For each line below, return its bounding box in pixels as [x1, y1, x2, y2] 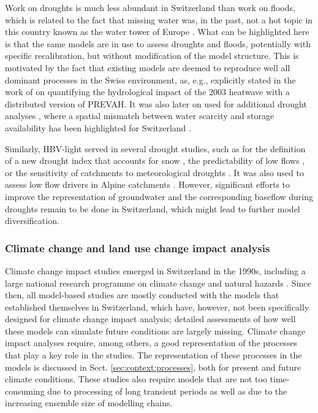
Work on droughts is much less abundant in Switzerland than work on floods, [5, 1, 295, 14]
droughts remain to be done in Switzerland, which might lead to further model [5, 202, 300, 215]
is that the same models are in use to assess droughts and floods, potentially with [5, 37, 311, 50]
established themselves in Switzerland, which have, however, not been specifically [5, 300, 309, 313]
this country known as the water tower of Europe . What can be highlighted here [5, 25, 309, 38]
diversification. [5, 214, 59, 227]
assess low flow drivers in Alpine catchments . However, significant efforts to [5, 178, 290, 191]
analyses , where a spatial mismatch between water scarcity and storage [5, 109, 274, 122]
